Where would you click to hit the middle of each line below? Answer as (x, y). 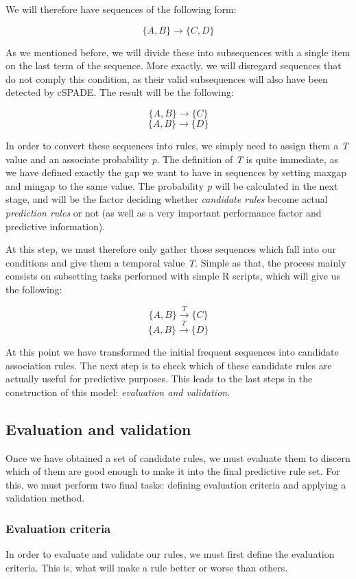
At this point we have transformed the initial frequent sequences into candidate (172, 352)
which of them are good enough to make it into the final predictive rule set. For (173, 471)
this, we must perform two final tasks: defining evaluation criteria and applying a (176, 484)
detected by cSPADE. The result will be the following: (120, 92)
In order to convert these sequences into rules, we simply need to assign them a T (177, 145)
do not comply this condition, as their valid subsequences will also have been (167, 78)
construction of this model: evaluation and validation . (118, 392)
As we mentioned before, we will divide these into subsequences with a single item (178, 52)
